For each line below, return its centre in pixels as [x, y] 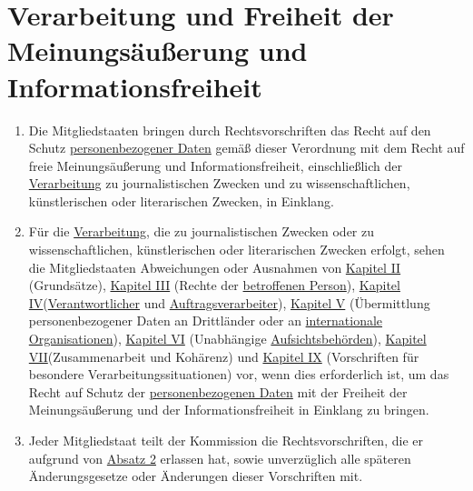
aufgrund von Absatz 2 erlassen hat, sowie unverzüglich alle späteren [220, 458]
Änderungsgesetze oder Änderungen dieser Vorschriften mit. [196, 476]
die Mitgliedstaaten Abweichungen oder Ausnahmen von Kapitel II [215, 267]
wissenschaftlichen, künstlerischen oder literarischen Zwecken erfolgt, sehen [236, 250]
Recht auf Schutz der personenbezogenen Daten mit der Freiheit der [218, 391]
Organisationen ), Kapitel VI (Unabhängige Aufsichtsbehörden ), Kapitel [227, 339]
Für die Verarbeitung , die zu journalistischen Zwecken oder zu [202, 231]
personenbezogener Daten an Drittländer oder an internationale [206, 321]
